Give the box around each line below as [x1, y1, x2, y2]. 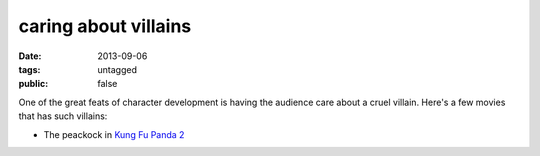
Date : [18, 50, 42, 62]
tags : [18, 63, 41, 75]
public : [18, 78, 49, 90]
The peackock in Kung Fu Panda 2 [43, 128, 185, 140]
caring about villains [18, 15, 192, 37]
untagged [97, 63, 137, 75]
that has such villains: [18, 110, 108, 122]
